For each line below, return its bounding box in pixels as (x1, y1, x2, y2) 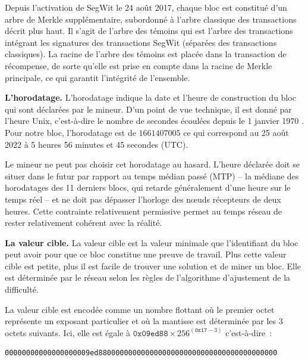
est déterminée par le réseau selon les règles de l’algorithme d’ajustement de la (5, 271, 291, 284)
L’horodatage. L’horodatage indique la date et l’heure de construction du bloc (5, 91, 296, 104)
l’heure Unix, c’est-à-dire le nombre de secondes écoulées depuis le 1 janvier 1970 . (5, 114, 304, 127)
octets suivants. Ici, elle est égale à (5, 326, 131, 339)
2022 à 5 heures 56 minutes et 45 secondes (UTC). (5, 138, 188, 150)
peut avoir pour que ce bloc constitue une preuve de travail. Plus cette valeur (5, 248, 287, 260)
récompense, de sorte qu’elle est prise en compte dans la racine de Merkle (5, 59, 272, 72)
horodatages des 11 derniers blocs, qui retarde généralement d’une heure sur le (5, 181, 291, 194)
